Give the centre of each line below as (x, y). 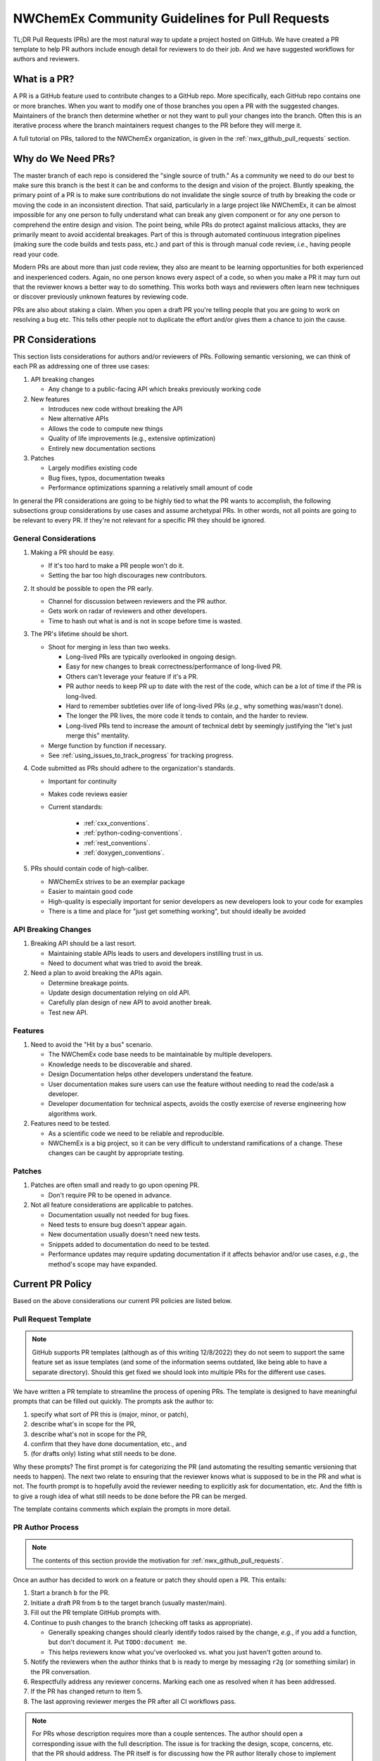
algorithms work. (73, 1114)
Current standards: (76, 807)
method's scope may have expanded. (103, 1264)
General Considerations (55, 539)
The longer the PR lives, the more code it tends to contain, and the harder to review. (187, 716)
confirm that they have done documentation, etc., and (109, 1443)
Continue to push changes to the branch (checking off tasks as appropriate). (141, 1622)
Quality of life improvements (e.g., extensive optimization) (132, 438)
